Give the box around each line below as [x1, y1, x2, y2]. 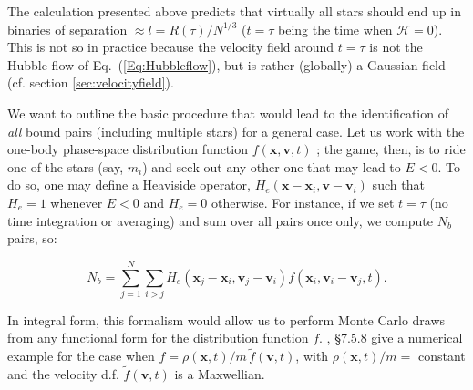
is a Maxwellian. [174, 364, 265, 384]
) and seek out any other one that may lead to [142, 157, 401, 176]
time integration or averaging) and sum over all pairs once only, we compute [7, 210, 433, 230]
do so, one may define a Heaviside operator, [7, 175, 251, 194]
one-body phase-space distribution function [7, 139, 248, 159]
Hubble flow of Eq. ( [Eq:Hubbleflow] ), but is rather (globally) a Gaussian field [7, 55, 446, 74]
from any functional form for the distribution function [7, 328, 309, 347]
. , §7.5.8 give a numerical [319, 328, 463, 347]
